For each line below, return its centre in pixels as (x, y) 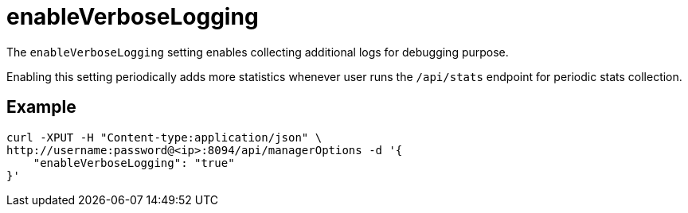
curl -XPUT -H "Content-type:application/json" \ (164, 137)
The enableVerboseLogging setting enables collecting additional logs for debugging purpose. (258, 52)
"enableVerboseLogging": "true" (134, 163)
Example (41, 107)
